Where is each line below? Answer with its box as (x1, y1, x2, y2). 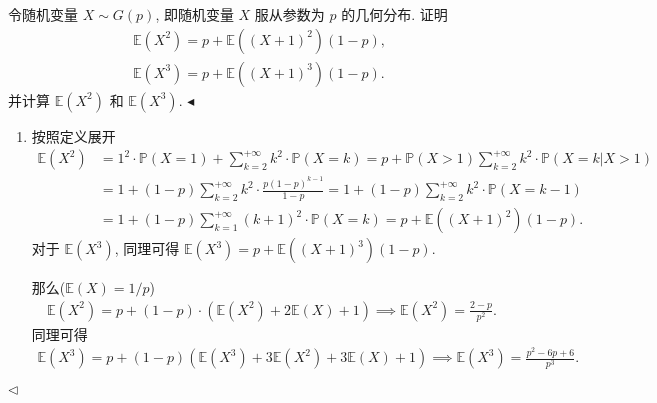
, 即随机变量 (155, 4, 234, 24)
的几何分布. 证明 (341, 4, 448, 24)
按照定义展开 (31, 125, 116, 146)
